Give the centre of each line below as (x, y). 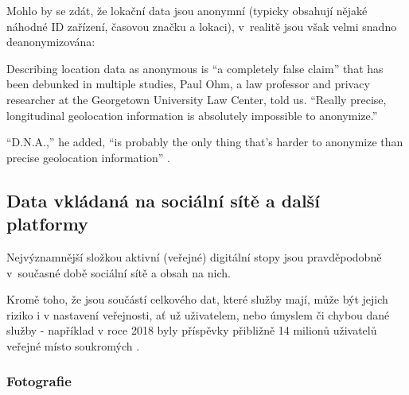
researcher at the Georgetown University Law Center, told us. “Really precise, (197, 99)
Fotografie (39, 381)
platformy (47, 224)
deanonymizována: (51, 42)
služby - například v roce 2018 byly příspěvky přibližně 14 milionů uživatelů (192, 330)
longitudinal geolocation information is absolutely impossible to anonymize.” (192, 115)
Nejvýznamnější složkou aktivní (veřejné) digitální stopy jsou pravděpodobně (194, 256)
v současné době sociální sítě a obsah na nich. (119, 272)
